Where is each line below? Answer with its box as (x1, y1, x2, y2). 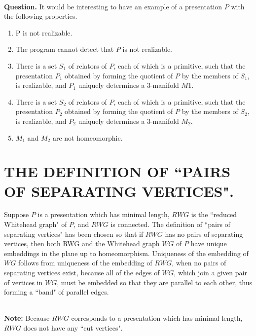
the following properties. (4, 11, 77, 21)
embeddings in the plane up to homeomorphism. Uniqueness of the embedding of (4, 248, 249, 258)
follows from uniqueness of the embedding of (18, 258, 152, 268)
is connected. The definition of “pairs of (110, 219, 230, 229)
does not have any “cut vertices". (23, 322, 123, 333)
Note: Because (4, 313, 50, 323)
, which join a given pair (174, 267, 247, 277)
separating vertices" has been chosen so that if (4, 228, 144, 239)
